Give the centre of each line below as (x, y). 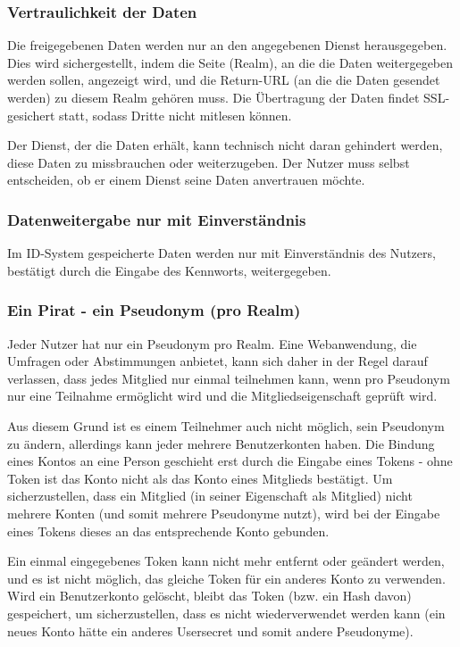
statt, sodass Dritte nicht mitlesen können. (176, 115)
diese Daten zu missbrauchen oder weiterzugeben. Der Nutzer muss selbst (209, 162)
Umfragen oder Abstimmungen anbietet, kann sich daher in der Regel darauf (217, 361)
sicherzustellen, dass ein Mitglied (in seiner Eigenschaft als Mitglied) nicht (210, 496)
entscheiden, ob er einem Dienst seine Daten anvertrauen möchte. (186, 180)
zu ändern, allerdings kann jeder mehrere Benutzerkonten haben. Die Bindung (221, 443)
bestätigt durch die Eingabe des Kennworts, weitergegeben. (169, 270)
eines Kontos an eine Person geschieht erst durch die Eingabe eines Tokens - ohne (230, 461)
